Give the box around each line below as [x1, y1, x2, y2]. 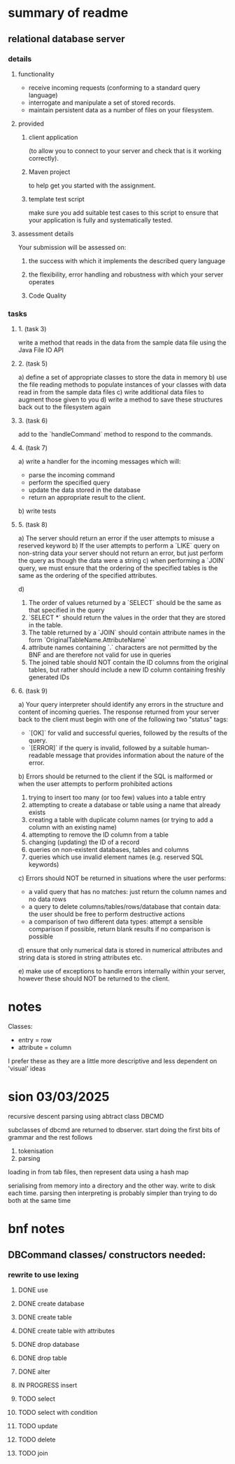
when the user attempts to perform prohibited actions [17, 780, 173, 788]
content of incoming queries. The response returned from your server [17, 707, 220, 717]
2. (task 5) [17, 359, 48, 368]
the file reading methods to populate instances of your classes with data [17, 380, 227, 389]
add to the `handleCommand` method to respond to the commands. [17, 430, 213, 439]
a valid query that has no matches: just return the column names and [28, 888, 227, 896]
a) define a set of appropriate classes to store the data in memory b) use [17, 373, 227, 382]
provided [17, 119, 45, 128]
